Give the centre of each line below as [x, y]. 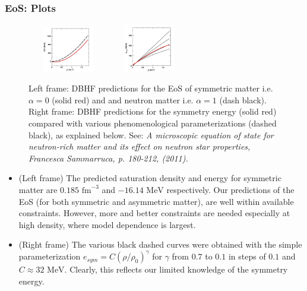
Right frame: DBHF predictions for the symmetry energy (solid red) [153, 111]
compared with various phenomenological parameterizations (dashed [153, 123]
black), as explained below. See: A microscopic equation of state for [151, 135]
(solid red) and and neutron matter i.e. [123, 99]
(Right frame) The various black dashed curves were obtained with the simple [160, 244]
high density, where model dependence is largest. [107, 224]
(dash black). [243, 99]
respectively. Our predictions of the [230, 189]
